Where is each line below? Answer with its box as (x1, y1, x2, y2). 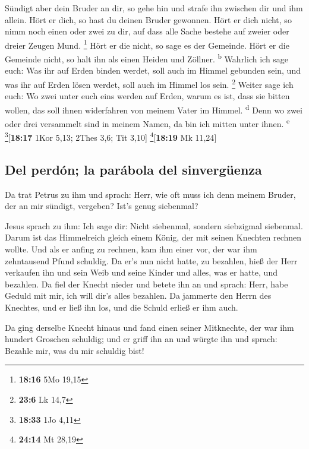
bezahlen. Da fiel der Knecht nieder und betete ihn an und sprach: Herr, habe (5, 277, 288, 290)
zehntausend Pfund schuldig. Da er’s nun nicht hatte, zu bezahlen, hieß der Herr (5, 254, 298, 267)
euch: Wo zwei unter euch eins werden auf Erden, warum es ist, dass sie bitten (5, 90, 290, 102)
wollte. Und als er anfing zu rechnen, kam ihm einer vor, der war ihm (5, 243, 257, 255)
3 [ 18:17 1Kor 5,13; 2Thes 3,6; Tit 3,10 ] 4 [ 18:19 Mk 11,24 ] (5, 129, 217, 143)
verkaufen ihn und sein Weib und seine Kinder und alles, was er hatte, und (5, 266, 278, 279)
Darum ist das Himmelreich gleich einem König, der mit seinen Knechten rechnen (5, 231, 302, 244)
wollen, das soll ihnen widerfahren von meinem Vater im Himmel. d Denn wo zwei (5, 102, 302, 116)
